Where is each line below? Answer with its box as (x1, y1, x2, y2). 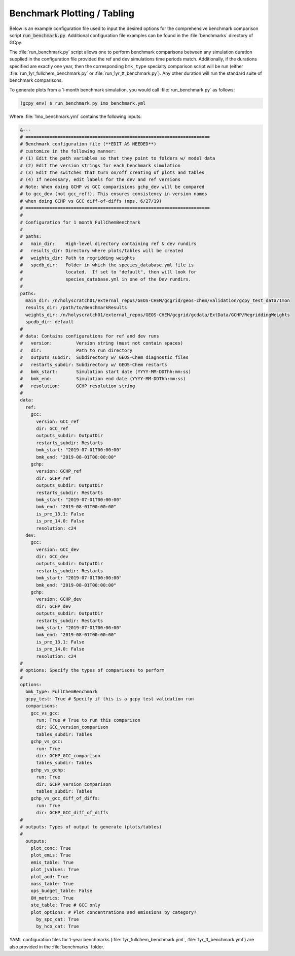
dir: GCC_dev (36, 554, 68, 560)
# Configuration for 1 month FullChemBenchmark (20, 219, 140, 225)
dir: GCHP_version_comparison (36, 781, 112, 787)
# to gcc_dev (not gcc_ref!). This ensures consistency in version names (20, 191, 207, 197)
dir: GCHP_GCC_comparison (36, 753, 101, 758)
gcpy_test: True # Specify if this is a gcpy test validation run (25, 696, 194, 701)
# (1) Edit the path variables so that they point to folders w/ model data (20, 156, 215, 161)
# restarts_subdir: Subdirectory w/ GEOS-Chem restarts (20, 361, 167, 367)
